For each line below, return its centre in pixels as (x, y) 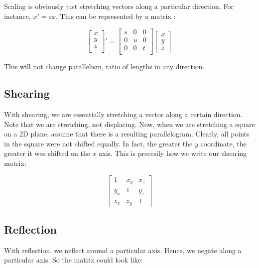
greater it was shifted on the (47, 153)
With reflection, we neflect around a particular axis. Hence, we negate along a (123, 250)
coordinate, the (223, 143)
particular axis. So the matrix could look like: (73, 260)
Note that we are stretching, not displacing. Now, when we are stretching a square (129, 124)
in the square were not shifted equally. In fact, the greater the (98, 143)
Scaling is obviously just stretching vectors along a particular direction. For (119, 6)
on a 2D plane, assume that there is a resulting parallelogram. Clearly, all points (127, 134)
